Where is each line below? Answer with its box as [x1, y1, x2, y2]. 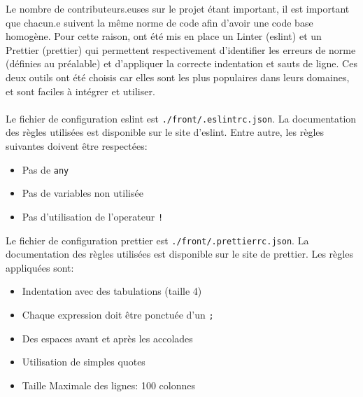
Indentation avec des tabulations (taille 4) [22, 284, 202, 298]
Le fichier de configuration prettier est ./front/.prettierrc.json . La [6, 232, 309, 247]
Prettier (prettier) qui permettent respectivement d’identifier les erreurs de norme [6, 42, 356, 57]
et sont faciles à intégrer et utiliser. [6, 83, 155, 98]
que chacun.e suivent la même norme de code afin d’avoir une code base [6, 15, 313, 29]
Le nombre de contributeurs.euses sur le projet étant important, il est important [6, 1, 350, 15]
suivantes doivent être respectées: [6, 139, 148, 153]
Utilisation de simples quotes [22, 354, 145, 369]
